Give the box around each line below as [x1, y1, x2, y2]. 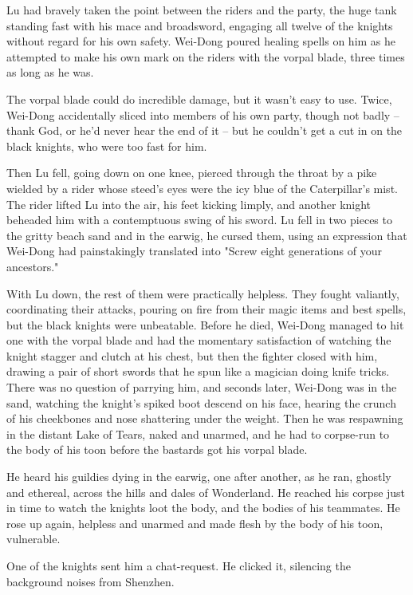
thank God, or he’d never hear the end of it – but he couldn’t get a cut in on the [6, 122, 403, 139]
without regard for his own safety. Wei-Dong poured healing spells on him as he [6, 33, 396, 49]
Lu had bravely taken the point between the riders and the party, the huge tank [6, 2, 397, 18]
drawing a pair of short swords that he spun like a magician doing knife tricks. [6, 363, 390, 380]
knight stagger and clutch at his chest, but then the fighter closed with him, [6, 347, 378, 364]
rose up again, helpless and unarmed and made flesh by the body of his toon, [6, 514, 383, 531]
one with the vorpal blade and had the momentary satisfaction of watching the [6, 332, 391, 349]
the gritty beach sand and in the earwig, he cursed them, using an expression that [6, 227, 407, 243]
